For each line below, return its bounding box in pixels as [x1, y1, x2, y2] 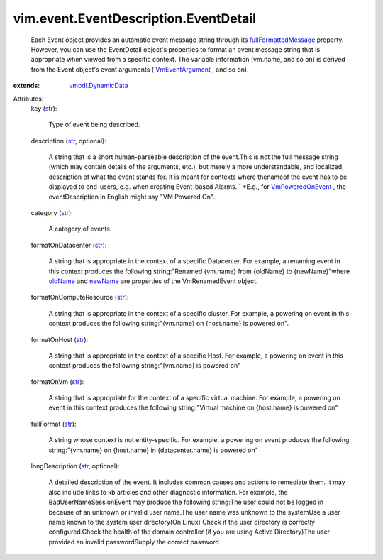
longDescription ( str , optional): [30, 462, 120, 471]
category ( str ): [30, 209, 74, 217]
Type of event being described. [48, 121, 140, 129]
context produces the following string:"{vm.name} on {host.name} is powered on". [48, 319, 289, 328]
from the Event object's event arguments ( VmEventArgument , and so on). [30, 65, 249, 74]
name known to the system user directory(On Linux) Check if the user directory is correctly [48, 518, 316, 526]
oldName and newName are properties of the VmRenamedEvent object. [48, 277, 258, 285]
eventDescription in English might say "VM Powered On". [48, 192, 216, 201]
